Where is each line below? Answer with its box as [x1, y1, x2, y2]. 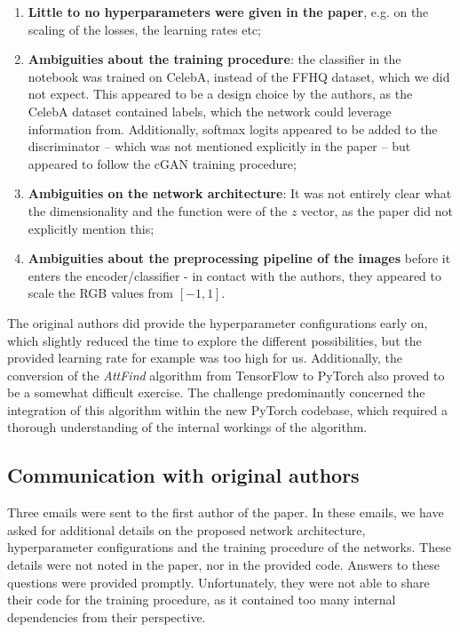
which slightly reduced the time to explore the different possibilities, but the [7, 331, 422, 349]
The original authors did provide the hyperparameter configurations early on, [7, 313, 428, 332]
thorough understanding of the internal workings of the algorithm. [7, 418, 368, 436]
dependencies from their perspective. [7, 607, 206, 626]
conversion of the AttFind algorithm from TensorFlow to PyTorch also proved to [7, 365, 445, 384]
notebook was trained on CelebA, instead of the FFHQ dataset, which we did [28, 67, 450, 85]
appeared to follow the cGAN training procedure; [28, 154, 297, 172]
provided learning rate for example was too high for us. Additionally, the [7, 348, 402, 367]
